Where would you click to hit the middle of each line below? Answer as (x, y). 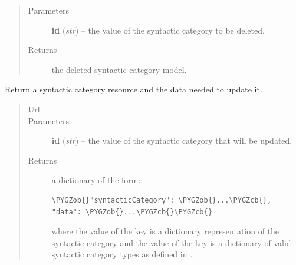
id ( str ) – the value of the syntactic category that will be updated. (172, 140)
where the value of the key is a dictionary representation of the (165, 231)
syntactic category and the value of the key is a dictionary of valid (171, 242)
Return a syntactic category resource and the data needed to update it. (134, 89)
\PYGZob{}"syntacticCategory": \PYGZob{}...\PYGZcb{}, (162, 200)
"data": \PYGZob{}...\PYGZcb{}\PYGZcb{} (132, 212)
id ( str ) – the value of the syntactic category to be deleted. (158, 30)
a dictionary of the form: (96, 180)
